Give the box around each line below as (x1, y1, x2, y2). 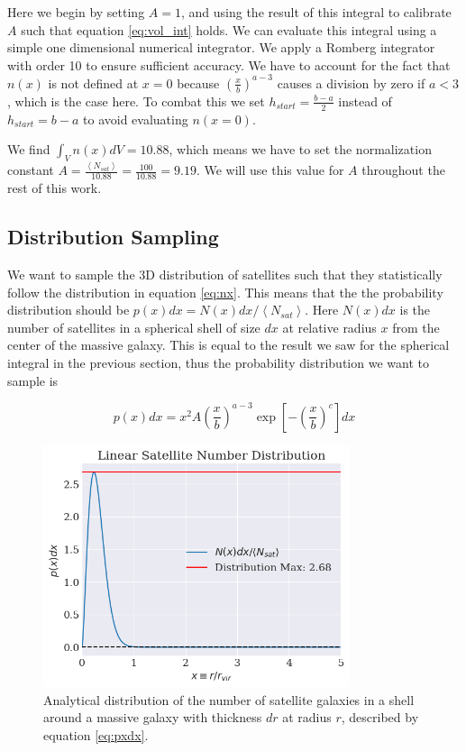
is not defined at (48, 73, 139, 92)
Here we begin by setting (7, 3, 145, 21)
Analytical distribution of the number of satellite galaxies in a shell (43, 690, 415, 709)
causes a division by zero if (277, 73, 425, 92)
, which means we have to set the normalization (169, 140, 432, 159)
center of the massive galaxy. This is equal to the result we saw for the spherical (7, 335, 450, 354)
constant (7, 160, 54, 179)
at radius (282, 708, 332, 727)
